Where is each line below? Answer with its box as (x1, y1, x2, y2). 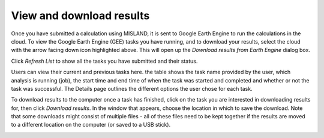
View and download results (11, 9, 150, 22)
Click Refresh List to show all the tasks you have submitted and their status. (11, 57, 198, 65)
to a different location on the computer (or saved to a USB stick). (11, 121, 171, 128)
